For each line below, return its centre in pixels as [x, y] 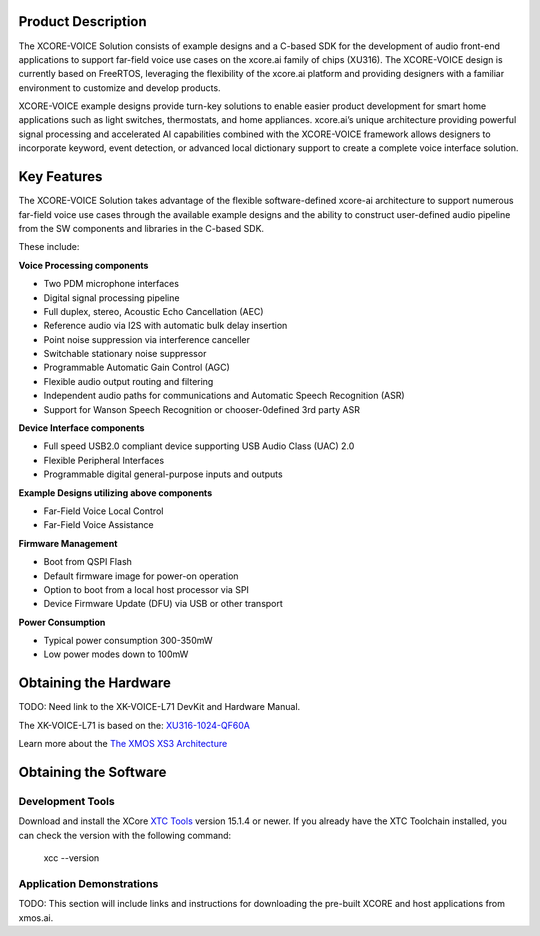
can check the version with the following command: [125, 835]
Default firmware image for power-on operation [141, 576]
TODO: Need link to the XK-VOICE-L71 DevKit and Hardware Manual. [159, 707]
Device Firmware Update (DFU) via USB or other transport [163, 604]
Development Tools [66, 801]
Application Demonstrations [88, 883]
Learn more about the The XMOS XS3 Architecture [123, 744]
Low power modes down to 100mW [116, 654]
